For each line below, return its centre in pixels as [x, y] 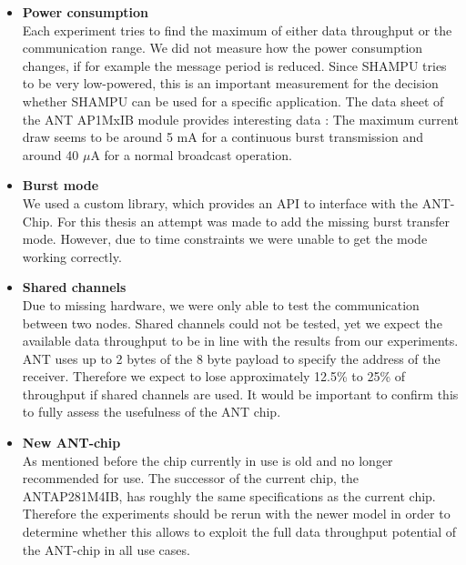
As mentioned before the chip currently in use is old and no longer [208, 460]
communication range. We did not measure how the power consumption [223, 48]
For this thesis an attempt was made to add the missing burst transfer [253, 221]
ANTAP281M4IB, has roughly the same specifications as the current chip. [229, 495]
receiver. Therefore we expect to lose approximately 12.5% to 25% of [214, 376]
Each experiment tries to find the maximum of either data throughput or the [237, 30]
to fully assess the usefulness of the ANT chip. [152, 412]
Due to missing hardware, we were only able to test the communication [221, 304]
